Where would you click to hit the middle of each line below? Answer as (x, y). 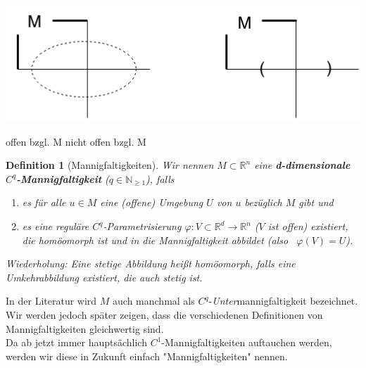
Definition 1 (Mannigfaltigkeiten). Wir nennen (110, 165)
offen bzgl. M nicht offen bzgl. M (76, 141)
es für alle (44, 202)
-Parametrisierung (142, 226)
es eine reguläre (56, 226)
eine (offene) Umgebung (152, 202)
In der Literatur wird (51, 301)
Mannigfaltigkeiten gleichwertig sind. (85, 328)
